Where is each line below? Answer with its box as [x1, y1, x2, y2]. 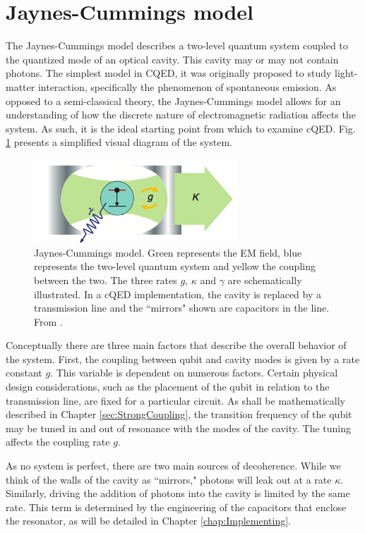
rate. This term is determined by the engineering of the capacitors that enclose [6, 499, 347, 514]
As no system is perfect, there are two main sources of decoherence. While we [6, 458, 341, 473]
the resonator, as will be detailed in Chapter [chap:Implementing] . [6, 513, 291, 528]
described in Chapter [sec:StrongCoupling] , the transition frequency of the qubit [6, 407, 352, 422]
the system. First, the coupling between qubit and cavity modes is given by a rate [6, 351, 360, 366]
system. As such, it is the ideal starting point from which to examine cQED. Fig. [6, 121, 356, 135]
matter [6, 79, 35, 94]
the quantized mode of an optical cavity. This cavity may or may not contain [6, 51, 339, 66]
